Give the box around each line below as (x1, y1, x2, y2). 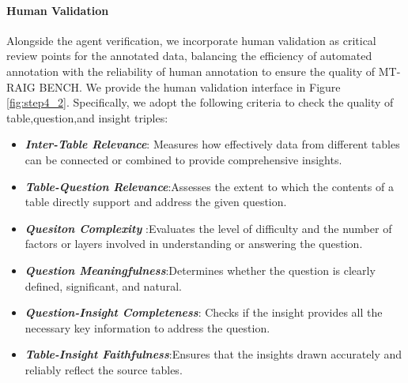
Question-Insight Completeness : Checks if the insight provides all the (25, 304, 383, 321)
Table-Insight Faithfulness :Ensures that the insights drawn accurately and (25, 346, 402, 362)
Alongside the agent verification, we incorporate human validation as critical (6, 32, 376, 48)
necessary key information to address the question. (25, 319, 270, 336)
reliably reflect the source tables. (25, 361, 183, 377)
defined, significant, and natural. (25, 277, 182, 294)
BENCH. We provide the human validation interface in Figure (39, 78, 341, 95)
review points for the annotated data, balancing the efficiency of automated (6, 47, 372, 64)
